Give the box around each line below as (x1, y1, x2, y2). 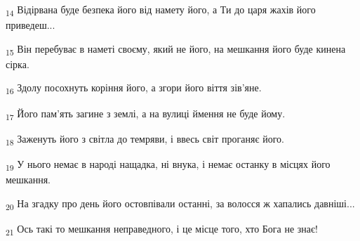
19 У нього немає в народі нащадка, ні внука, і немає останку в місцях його (6, 156, 331, 173)
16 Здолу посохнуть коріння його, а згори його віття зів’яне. (6, 80, 262, 97)
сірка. (6, 56, 29, 71)
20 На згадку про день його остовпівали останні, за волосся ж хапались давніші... (6, 195, 355, 212)
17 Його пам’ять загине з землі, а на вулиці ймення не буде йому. (6, 105, 286, 122)
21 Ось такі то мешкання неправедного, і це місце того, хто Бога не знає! (6, 221, 318, 237)
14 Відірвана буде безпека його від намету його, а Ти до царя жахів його (6, 2, 316, 18)
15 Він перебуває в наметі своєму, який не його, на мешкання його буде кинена (6, 41, 346, 58)
